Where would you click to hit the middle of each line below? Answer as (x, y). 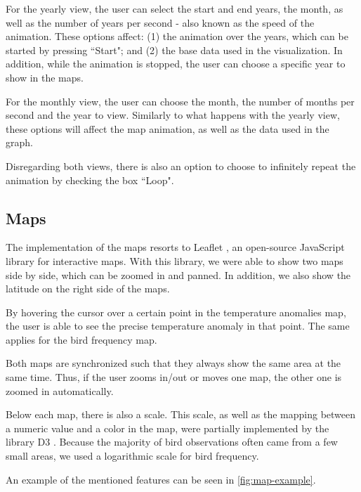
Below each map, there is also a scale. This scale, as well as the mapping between (181, 414)
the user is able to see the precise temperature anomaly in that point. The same (178, 326)
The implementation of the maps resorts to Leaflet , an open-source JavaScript (175, 247)
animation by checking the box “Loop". (90, 180)
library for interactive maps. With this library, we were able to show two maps (175, 260)
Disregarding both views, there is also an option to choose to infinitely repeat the (181, 166)
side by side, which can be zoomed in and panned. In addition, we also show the (178, 274)
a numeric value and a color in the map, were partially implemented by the (168, 428)
